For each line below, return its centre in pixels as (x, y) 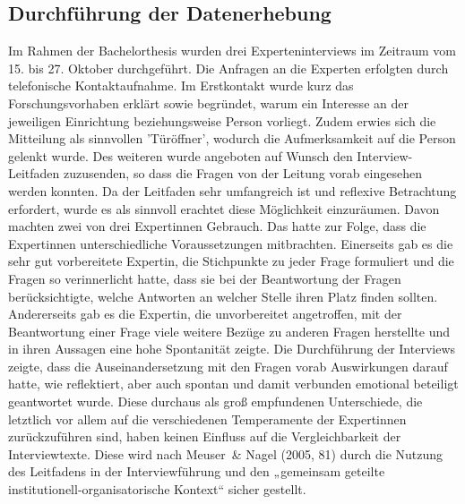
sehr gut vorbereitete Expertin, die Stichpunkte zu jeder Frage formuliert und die (231, 261)
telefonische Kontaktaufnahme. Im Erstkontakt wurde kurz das (181, 85)
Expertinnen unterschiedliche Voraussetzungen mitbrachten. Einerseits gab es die (231, 243)
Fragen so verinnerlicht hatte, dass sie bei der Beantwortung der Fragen (205, 278)
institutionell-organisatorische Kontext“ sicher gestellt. (157, 489)
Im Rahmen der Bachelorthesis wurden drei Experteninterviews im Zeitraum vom (232, 51)
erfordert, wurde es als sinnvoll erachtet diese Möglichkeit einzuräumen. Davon (224, 208)
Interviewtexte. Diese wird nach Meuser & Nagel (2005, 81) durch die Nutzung (226, 453)
